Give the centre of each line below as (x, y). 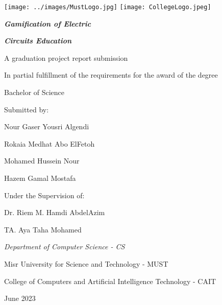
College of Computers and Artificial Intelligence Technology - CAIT (110, 281)
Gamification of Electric (48, 23)
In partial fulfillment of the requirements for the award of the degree (111, 75)
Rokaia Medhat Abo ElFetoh (50, 143)
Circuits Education (38, 41)
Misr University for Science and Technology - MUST (86, 263)
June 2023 (20, 298)
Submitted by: (27, 109)
